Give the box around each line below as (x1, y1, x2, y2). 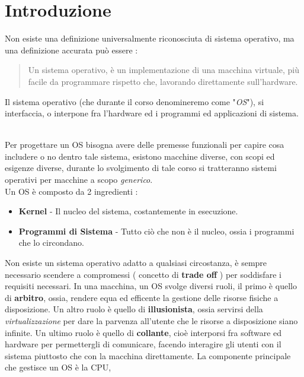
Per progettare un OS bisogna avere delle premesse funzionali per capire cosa (5, 138, 284, 151)
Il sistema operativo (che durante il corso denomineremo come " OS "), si (5, 95, 264, 107)
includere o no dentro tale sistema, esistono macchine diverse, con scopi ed (5, 150, 275, 162)
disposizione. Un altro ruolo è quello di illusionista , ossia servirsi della (5, 303, 263, 315)
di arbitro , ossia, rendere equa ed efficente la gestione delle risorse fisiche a (5, 291, 279, 303)
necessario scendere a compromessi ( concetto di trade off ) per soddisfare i (5, 268, 281, 280)
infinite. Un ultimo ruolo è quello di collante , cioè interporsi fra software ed (5, 326, 282, 338)
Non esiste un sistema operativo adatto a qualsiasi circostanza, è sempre (5, 256, 267, 269)
